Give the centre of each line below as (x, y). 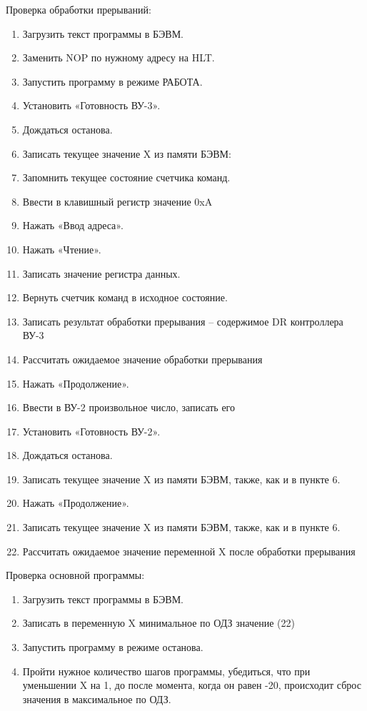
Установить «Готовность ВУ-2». (91, 431)
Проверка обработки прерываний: (79, 9)
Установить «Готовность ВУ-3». (91, 105)
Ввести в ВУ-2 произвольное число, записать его (129, 407)
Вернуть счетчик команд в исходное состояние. (125, 297)
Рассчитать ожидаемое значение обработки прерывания (142, 359)
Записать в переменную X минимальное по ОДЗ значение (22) (159, 623)
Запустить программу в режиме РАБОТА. (112, 81)
